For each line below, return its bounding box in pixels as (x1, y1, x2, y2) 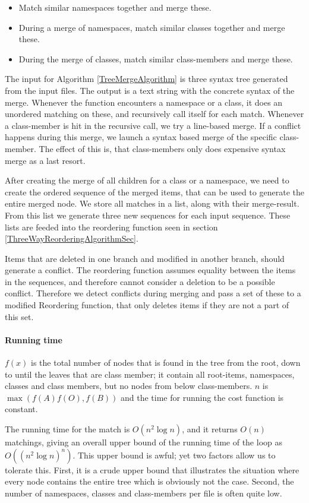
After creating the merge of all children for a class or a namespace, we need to (5, 174, 289, 186)
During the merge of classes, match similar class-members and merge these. (18, 52, 293, 65)
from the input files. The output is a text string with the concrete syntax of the (5, 84, 295, 96)
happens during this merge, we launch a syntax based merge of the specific (5, 131, 277, 143)
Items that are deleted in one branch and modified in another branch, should (5, 252, 285, 264)
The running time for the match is (5, 423, 130, 435)
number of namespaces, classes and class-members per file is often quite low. (5, 486, 282, 499)
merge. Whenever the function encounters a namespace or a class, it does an (5, 96, 283, 108)
